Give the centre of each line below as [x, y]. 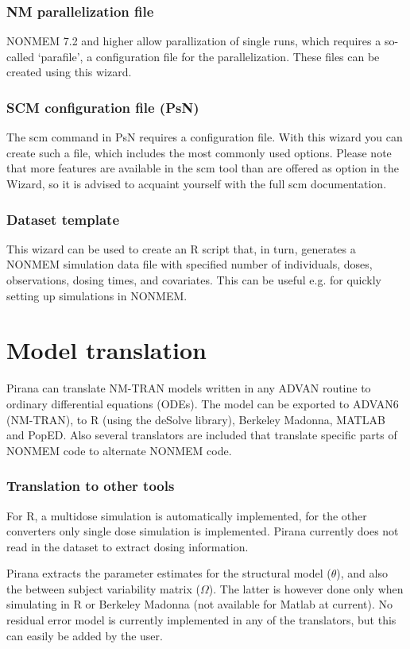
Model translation [106, 350]
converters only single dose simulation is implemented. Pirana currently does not [203, 531]
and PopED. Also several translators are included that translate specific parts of [202, 435]
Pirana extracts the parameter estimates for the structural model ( [169, 573]
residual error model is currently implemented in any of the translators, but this [201, 620]
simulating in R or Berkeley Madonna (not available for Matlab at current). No [200, 604]
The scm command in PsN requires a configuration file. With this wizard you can [205, 137]
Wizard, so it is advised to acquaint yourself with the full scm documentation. [197, 183]
